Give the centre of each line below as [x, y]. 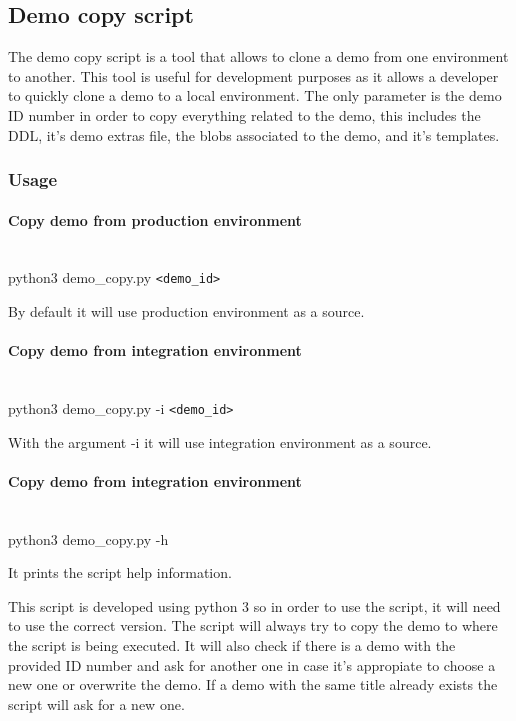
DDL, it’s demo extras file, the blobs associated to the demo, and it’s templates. [254, 134]
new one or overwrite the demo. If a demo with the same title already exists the [253, 684]
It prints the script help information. [120, 572]
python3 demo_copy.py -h [88, 538]
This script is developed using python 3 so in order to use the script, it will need [254, 605]
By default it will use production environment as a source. [186, 311]
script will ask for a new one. [96, 703]
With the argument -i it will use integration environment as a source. [220, 441]
